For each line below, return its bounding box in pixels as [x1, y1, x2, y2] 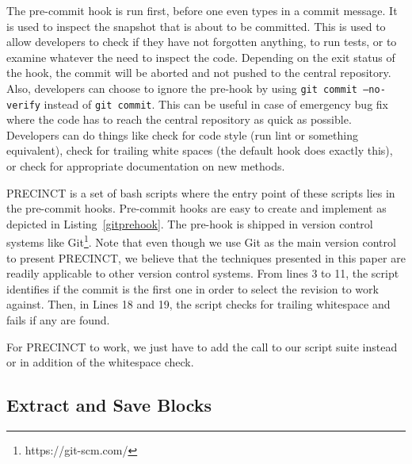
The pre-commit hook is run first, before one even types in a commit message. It [6, 2, 398, 18]
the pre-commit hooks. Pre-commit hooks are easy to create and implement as [6, 200, 387, 217]
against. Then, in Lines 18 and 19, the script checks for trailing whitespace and [6, 296, 391, 313]
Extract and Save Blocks [6, 393, 212, 417]
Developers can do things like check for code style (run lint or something [6, 126, 358, 143]
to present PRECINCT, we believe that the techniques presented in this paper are [6, 249, 406, 266]
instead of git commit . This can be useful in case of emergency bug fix [44, 95, 388, 112]
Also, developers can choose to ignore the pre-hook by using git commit [6, 79, 357, 96]
